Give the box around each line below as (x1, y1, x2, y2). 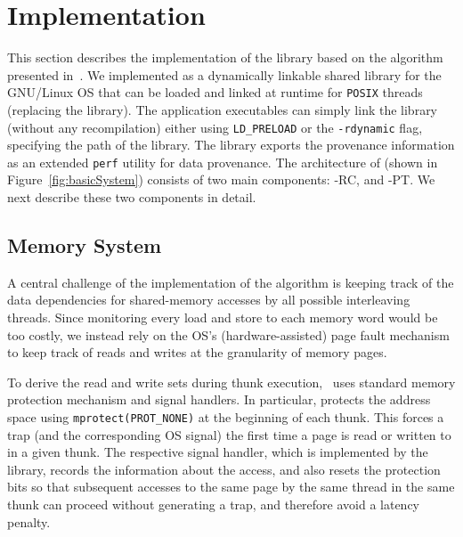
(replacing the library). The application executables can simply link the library (7, 100, 438, 118)
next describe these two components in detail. (7, 188, 256, 207)
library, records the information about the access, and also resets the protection (7, 460, 441, 478)
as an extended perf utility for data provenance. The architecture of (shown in (7, 152, 438, 171)
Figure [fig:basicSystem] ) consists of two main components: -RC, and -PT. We (7, 170, 435, 189)
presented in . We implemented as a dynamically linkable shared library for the (7, 65, 442, 84)
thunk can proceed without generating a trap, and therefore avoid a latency (7, 495, 420, 514)
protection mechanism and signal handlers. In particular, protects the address (7, 390, 431, 409)
